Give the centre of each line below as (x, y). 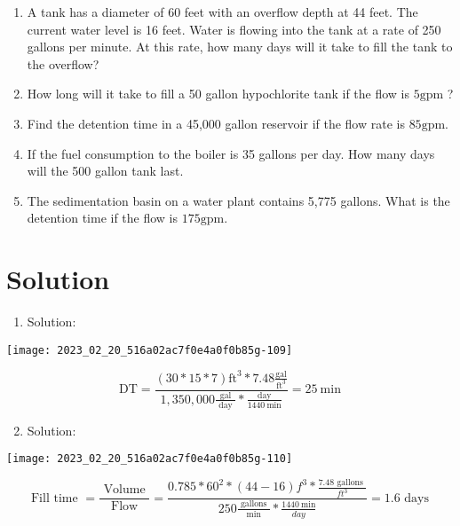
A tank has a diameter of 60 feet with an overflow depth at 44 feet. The (222, 12)
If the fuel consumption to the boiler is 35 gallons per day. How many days (231, 153)
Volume (124, 490)
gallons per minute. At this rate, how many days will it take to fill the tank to (240, 47)
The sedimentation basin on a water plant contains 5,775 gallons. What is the (238, 200)
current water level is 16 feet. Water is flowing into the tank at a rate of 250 (234, 29)
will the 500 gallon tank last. (105, 171)
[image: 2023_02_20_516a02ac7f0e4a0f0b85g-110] (150, 459)
